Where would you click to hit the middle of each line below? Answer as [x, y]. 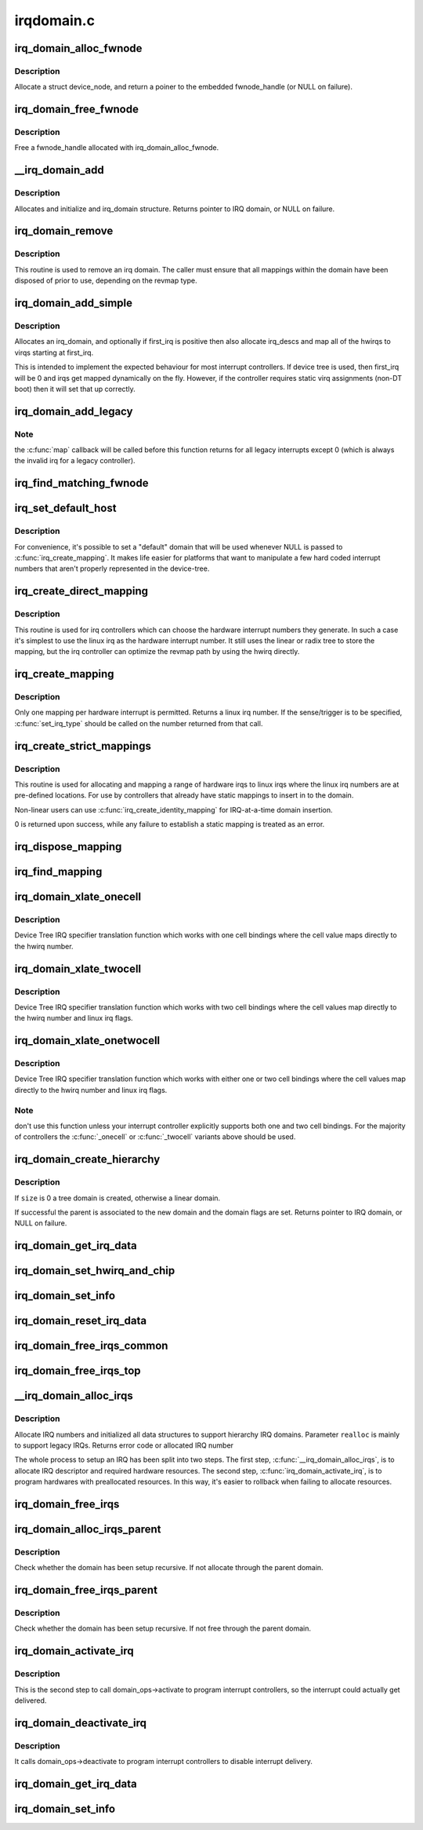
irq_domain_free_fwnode [76, 110]
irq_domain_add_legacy [74, 411]
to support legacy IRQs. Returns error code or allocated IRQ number [124, 1445]
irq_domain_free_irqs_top [78, 1371]
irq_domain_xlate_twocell [78, 968]
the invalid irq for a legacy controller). [75, 461]
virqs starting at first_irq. [54, 352]
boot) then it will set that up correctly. [75, 389]
